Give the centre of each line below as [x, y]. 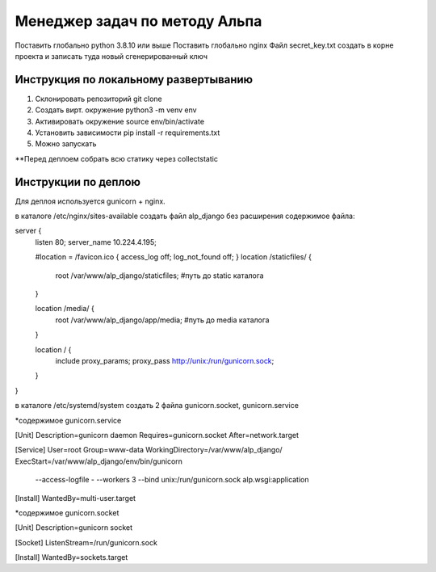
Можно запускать [66, 144]
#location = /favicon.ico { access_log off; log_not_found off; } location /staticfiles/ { [174, 257]
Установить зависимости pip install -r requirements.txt [128, 132]
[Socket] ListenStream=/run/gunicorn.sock [86, 542]
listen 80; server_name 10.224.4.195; [96, 242]
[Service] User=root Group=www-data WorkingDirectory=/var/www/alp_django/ [149, 450]
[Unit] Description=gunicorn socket [74, 528]
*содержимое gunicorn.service [68, 420]
